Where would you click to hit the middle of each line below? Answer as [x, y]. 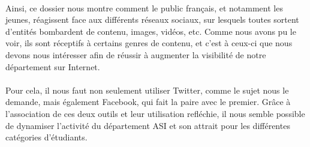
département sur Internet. [53, 66]
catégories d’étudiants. [46, 137]
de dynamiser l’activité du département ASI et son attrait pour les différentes [148, 125]
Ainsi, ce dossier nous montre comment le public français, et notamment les [144, 7]
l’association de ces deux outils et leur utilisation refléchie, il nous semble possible [155, 113]
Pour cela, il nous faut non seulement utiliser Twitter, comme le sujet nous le [147, 90]
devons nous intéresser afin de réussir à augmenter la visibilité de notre [136, 54]
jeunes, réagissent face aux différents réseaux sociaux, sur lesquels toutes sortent [152, 19]
